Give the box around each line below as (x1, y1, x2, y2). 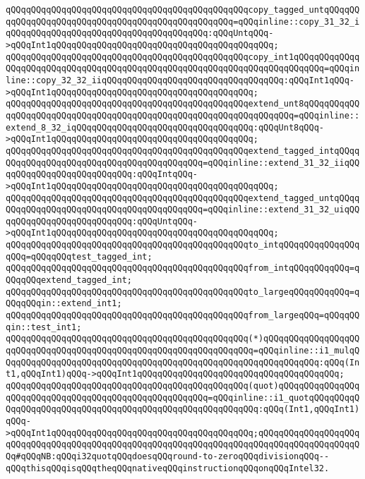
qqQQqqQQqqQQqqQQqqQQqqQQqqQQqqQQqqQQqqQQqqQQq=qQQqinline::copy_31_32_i (6, 16, 360, 27)
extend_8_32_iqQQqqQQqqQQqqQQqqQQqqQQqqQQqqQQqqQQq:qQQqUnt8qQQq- (6, 122, 325, 133)
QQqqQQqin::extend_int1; (6, 298, 122, 309)
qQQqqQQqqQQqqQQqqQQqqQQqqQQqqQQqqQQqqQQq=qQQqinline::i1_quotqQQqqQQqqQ (6, 392, 360, 403)
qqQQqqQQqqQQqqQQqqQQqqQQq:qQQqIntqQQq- (6, 169, 198, 180)
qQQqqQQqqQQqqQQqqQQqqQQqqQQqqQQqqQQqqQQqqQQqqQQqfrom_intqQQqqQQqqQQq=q (6, 263, 360, 274)
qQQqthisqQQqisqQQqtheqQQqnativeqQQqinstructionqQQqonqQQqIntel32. (6, 463, 330, 473)
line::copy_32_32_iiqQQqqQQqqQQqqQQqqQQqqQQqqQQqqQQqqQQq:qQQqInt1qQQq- (6, 75, 354, 85)
